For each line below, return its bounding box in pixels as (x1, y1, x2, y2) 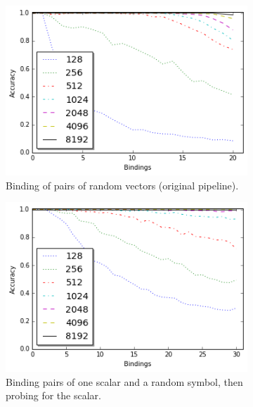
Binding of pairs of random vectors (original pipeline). (6, 177, 239, 192)
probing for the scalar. (6, 388, 101, 403)
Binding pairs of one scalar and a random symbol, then (6, 374, 243, 389)
